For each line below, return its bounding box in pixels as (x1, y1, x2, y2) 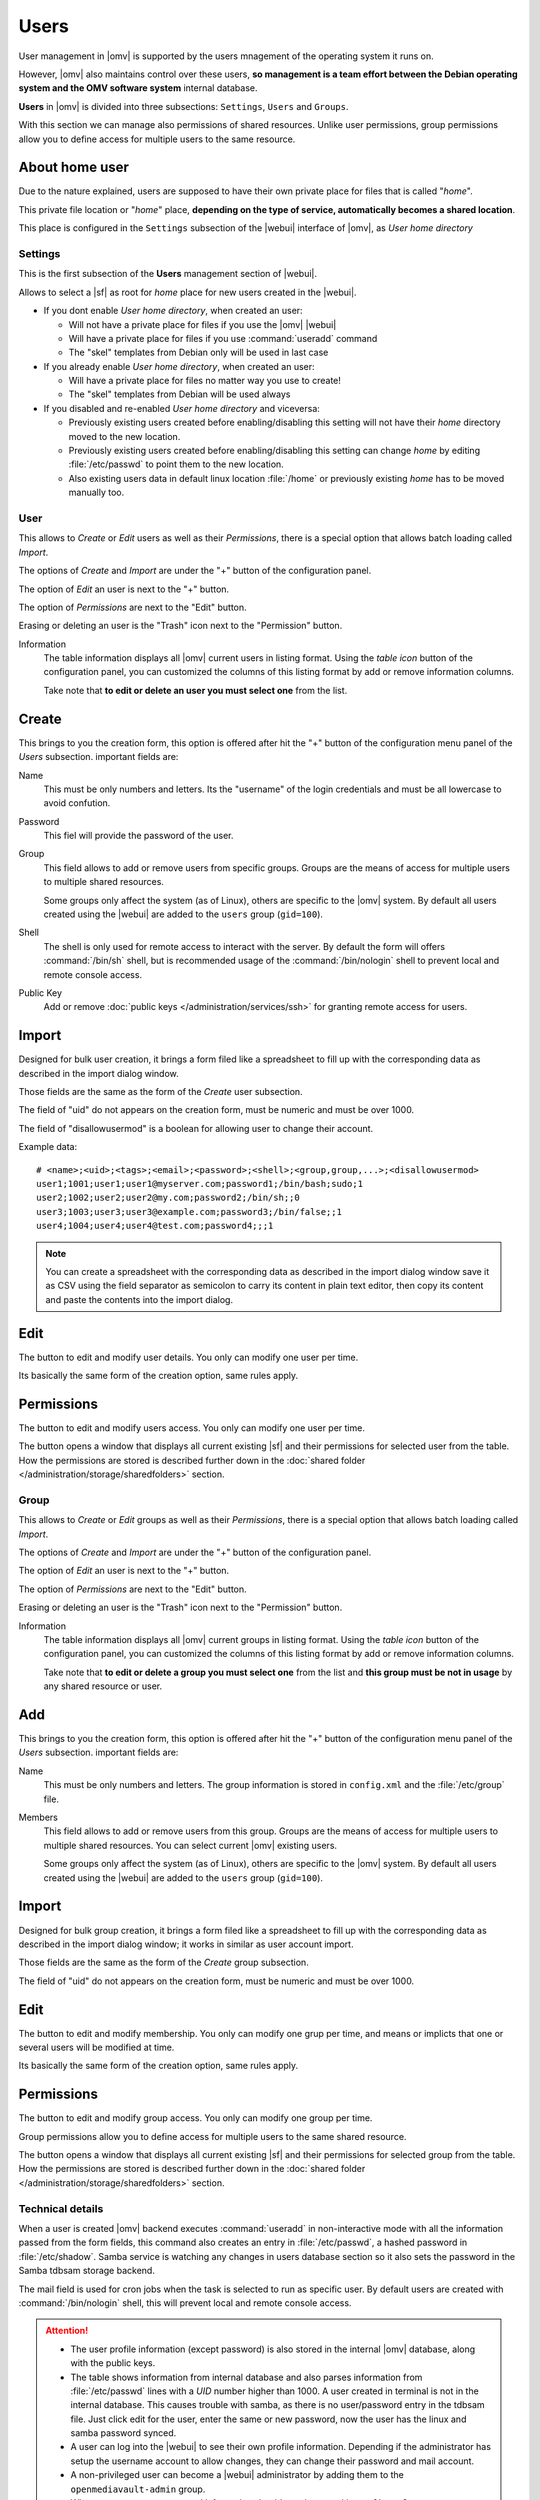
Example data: (18, 1141, 78, 1153)
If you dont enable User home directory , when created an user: (43, 305, 304, 317)
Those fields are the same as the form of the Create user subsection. (18, 1086, 304, 1098)
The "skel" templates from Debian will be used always (68, 388, 291, 400)
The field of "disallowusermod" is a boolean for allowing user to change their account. (18, 1122, 374, 1134)
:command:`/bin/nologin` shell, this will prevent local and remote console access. (18, 2296, 352, 2309)
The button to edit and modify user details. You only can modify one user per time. (18, 1351, 359, 1363)
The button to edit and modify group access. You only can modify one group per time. (18, 2112, 373, 2124)
